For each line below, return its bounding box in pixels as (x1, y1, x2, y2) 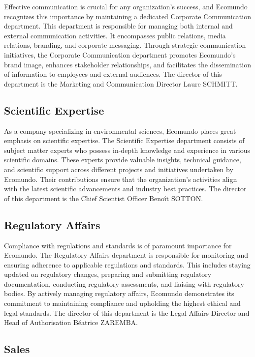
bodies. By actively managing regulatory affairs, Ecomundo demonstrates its (4, 288, 234, 298)
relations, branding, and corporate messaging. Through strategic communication (4, 40, 246, 50)
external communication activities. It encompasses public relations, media (4, 30, 226, 40)
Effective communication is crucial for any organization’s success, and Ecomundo (4, 1, 248, 11)
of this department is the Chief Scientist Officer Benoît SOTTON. (4, 193, 203, 203)
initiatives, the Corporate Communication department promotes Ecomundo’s (4, 49, 236, 59)
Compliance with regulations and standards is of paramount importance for (4, 240, 232, 250)
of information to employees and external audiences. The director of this (4, 69, 222, 79)
